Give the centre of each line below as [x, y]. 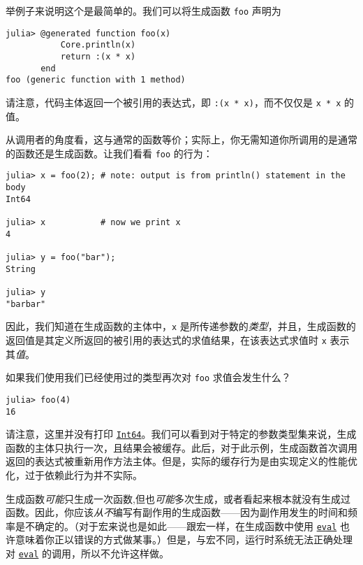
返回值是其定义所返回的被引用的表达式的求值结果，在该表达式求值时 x [166, 339]
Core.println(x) [98, 45]
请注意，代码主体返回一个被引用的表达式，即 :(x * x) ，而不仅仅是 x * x [173, 102]
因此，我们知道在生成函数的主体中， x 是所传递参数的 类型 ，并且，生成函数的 [181, 326]
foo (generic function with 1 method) [96, 80]
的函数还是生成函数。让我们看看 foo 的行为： [109, 153]
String [21, 269]
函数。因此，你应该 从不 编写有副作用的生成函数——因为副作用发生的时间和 [177, 512]
